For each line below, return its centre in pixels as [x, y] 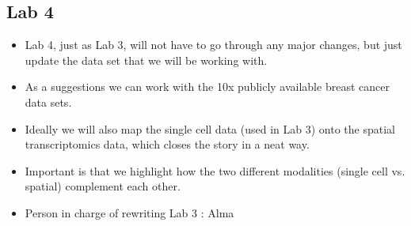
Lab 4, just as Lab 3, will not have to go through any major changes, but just [213, 45]
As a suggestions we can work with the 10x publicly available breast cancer [207, 87]
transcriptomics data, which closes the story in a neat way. [167, 144]
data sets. [48, 102]
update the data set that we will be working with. [146, 60]
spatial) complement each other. [103, 186]
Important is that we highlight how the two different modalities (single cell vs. [215, 170]
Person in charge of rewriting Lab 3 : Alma [129, 212]
